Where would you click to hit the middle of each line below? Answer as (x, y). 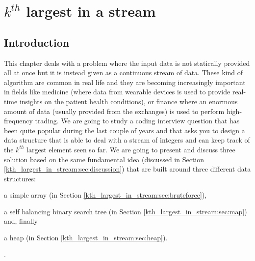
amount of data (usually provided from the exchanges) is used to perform (114, 111)
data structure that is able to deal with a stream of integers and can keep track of (127, 140)
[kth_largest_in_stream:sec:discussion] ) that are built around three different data (127, 169)
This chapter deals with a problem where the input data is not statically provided (127, 63)
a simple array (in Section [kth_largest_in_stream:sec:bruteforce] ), (105, 195)
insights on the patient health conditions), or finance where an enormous (128, 101)
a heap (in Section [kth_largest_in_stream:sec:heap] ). (86, 238)
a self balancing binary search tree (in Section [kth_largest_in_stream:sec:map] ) (126, 211)
